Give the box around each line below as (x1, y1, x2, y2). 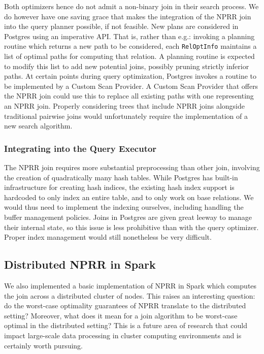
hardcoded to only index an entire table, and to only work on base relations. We (4, 191, 254, 202)
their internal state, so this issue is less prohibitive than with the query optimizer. (4, 221, 259, 232)
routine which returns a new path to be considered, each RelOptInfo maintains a (4, 41, 257, 51)
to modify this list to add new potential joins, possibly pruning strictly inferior (4, 60, 249, 71)
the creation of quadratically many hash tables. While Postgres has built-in (4, 172, 238, 182)
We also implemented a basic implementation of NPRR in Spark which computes (4, 280, 257, 291)
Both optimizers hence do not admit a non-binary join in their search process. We (4, 1, 259, 11)
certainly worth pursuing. (4, 340, 83, 350)
